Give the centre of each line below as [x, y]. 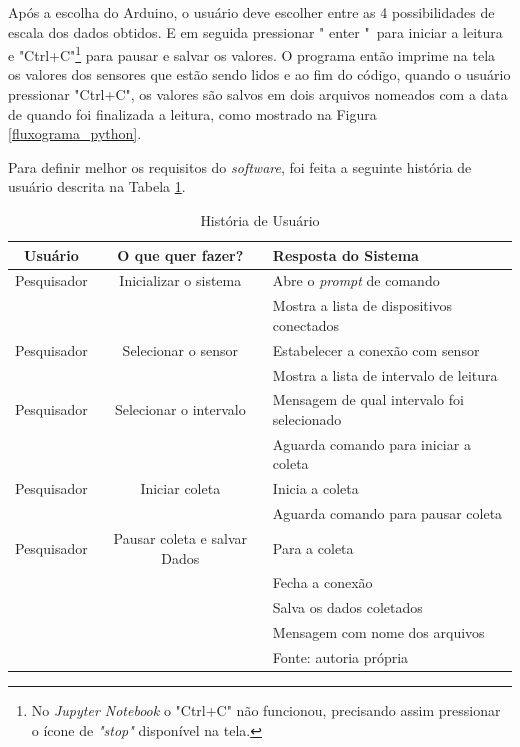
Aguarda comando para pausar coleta [387, 513]
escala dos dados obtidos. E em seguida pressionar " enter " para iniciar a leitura [255, 31]
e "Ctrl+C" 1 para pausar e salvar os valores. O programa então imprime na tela [252, 53]
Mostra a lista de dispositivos [362, 305]
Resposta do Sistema [345, 254]
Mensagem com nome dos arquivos [378, 632]
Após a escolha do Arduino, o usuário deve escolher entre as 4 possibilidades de [251, 12]
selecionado [307, 419]
